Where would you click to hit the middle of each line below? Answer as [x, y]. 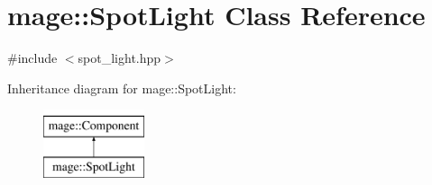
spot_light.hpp [119, 58]
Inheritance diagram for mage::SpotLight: [122, 88]
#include [32, 58]
